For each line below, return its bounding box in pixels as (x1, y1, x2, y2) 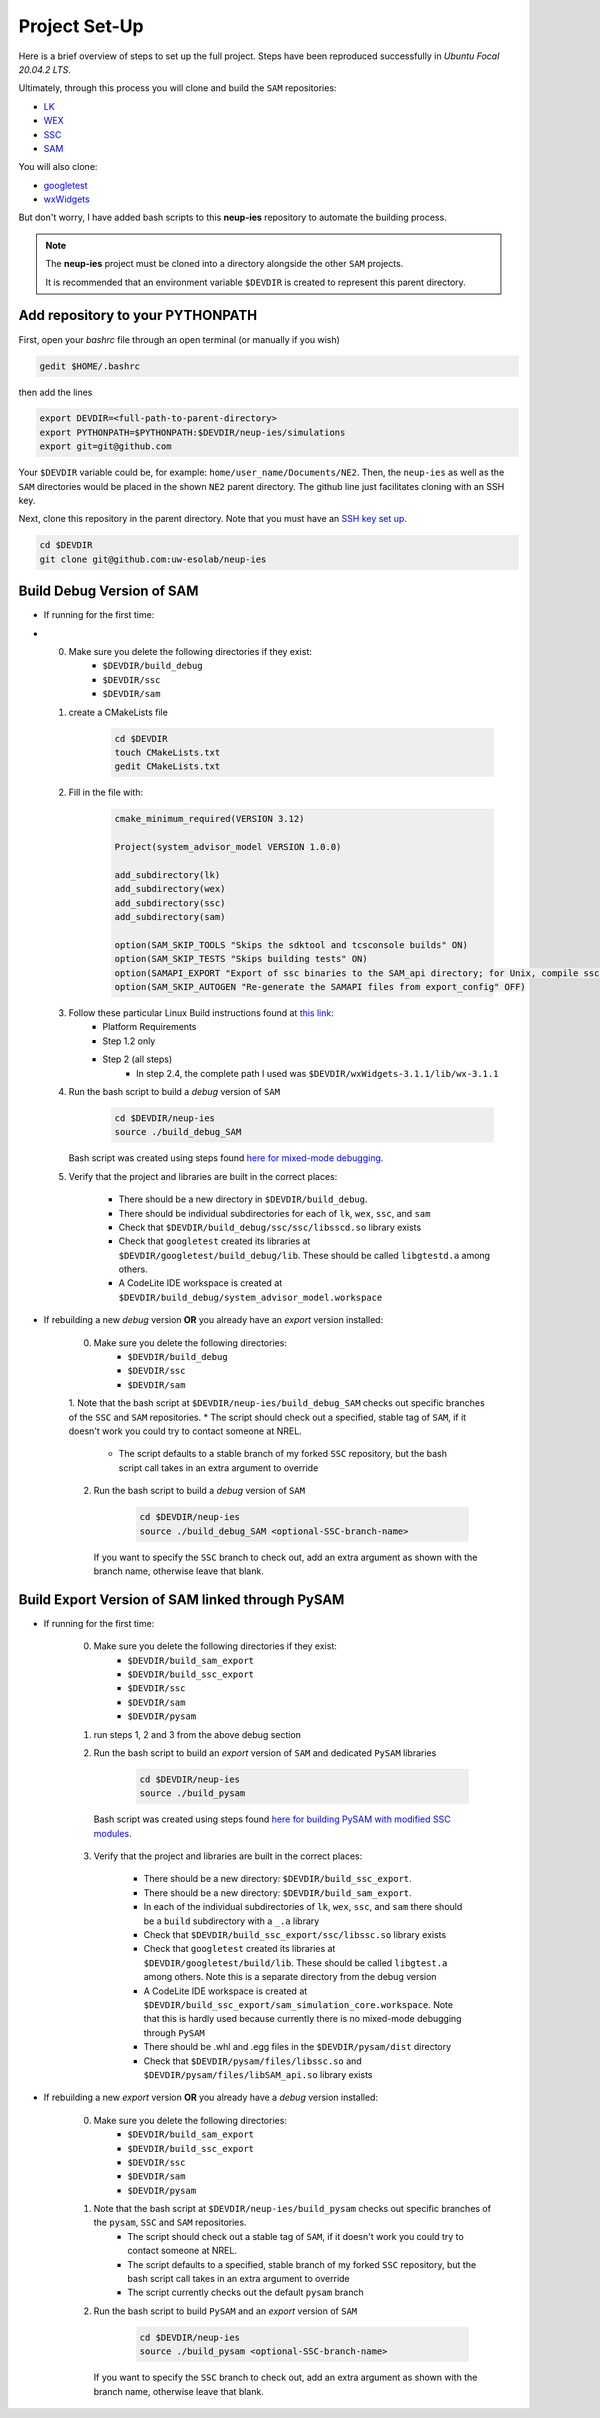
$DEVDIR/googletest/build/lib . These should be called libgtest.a (143, 1956, 448, 1969)
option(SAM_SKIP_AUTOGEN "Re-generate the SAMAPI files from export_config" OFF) (114, 981, 527, 993)
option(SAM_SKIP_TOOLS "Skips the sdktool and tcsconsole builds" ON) (114, 939, 469, 950)
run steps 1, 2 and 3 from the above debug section (93, 1728, 302, 1740)
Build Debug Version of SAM (18, 583, 199, 600)
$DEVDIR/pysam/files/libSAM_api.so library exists (143, 2068, 373, 2080)
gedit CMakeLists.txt (114, 761, 221, 772)
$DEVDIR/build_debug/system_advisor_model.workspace (118, 1291, 383, 1303)
